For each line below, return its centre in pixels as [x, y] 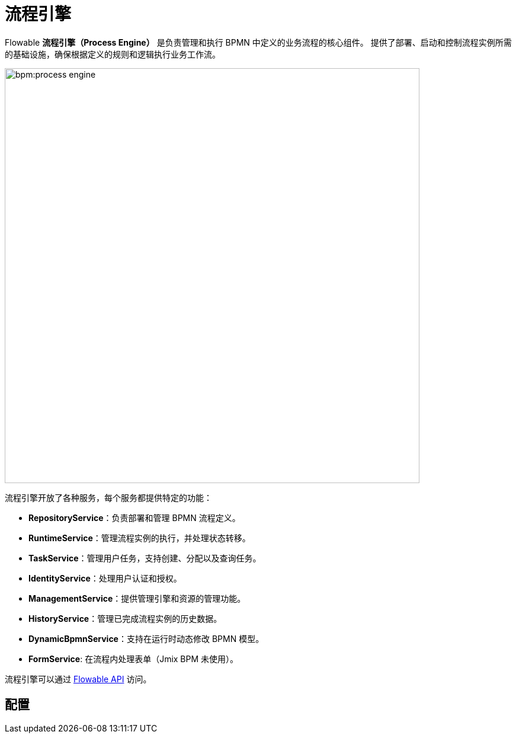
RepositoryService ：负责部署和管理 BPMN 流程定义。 [134, 517]
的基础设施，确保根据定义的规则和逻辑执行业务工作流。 [113, 54]
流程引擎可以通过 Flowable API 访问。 [78, 679]
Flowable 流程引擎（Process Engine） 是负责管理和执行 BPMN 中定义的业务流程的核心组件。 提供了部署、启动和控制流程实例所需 [258, 42]
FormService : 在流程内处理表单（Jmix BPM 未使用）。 [134, 659]
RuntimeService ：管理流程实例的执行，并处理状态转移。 [140, 538]
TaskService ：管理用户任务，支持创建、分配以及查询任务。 [145, 558]
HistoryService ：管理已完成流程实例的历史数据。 [125, 618]
